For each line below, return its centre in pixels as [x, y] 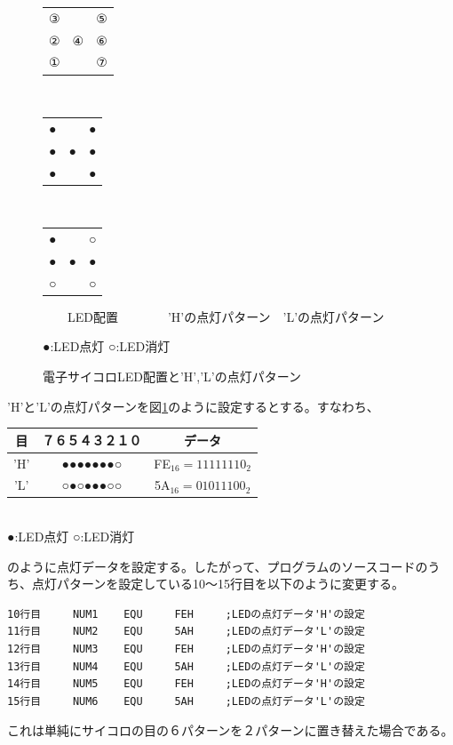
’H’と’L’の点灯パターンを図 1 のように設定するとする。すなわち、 [193, 406]
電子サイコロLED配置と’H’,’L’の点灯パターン [172, 376]
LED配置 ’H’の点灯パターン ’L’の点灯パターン [226, 316]
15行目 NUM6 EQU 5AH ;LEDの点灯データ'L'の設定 [186, 701]
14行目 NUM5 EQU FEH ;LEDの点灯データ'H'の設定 [186, 684]
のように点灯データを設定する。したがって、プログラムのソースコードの [218, 566]
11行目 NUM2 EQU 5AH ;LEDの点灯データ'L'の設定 [186, 632]
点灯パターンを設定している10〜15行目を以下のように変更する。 [218, 584]
